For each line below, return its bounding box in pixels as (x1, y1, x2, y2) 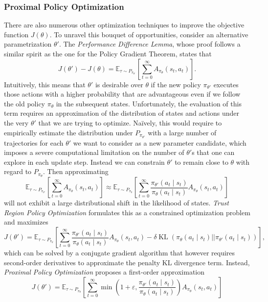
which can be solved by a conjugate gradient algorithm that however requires (4, 248, 235, 258)
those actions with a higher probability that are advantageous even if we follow (4, 89, 241, 99)
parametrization (4, 39, 52, 49)
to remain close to (175, 156, 228, 167)
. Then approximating (43, 166, 109, 176)
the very (4, 117, 29, 127)
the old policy (4, 98, 45, 108)
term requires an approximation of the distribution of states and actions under (4, 108, 239, 118)
